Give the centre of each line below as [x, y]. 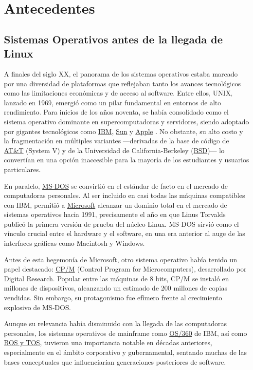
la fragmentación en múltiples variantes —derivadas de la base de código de [117, 141]
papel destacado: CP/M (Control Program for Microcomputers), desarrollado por [125, 269]
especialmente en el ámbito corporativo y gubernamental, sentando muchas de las [125, 352]
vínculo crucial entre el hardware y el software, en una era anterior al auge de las [125, 233]
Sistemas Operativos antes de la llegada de [113, 39]
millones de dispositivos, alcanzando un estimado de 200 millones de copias [116, 288]
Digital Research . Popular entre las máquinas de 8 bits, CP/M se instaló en [117, 278]
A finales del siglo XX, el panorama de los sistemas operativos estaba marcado [121, 73]
